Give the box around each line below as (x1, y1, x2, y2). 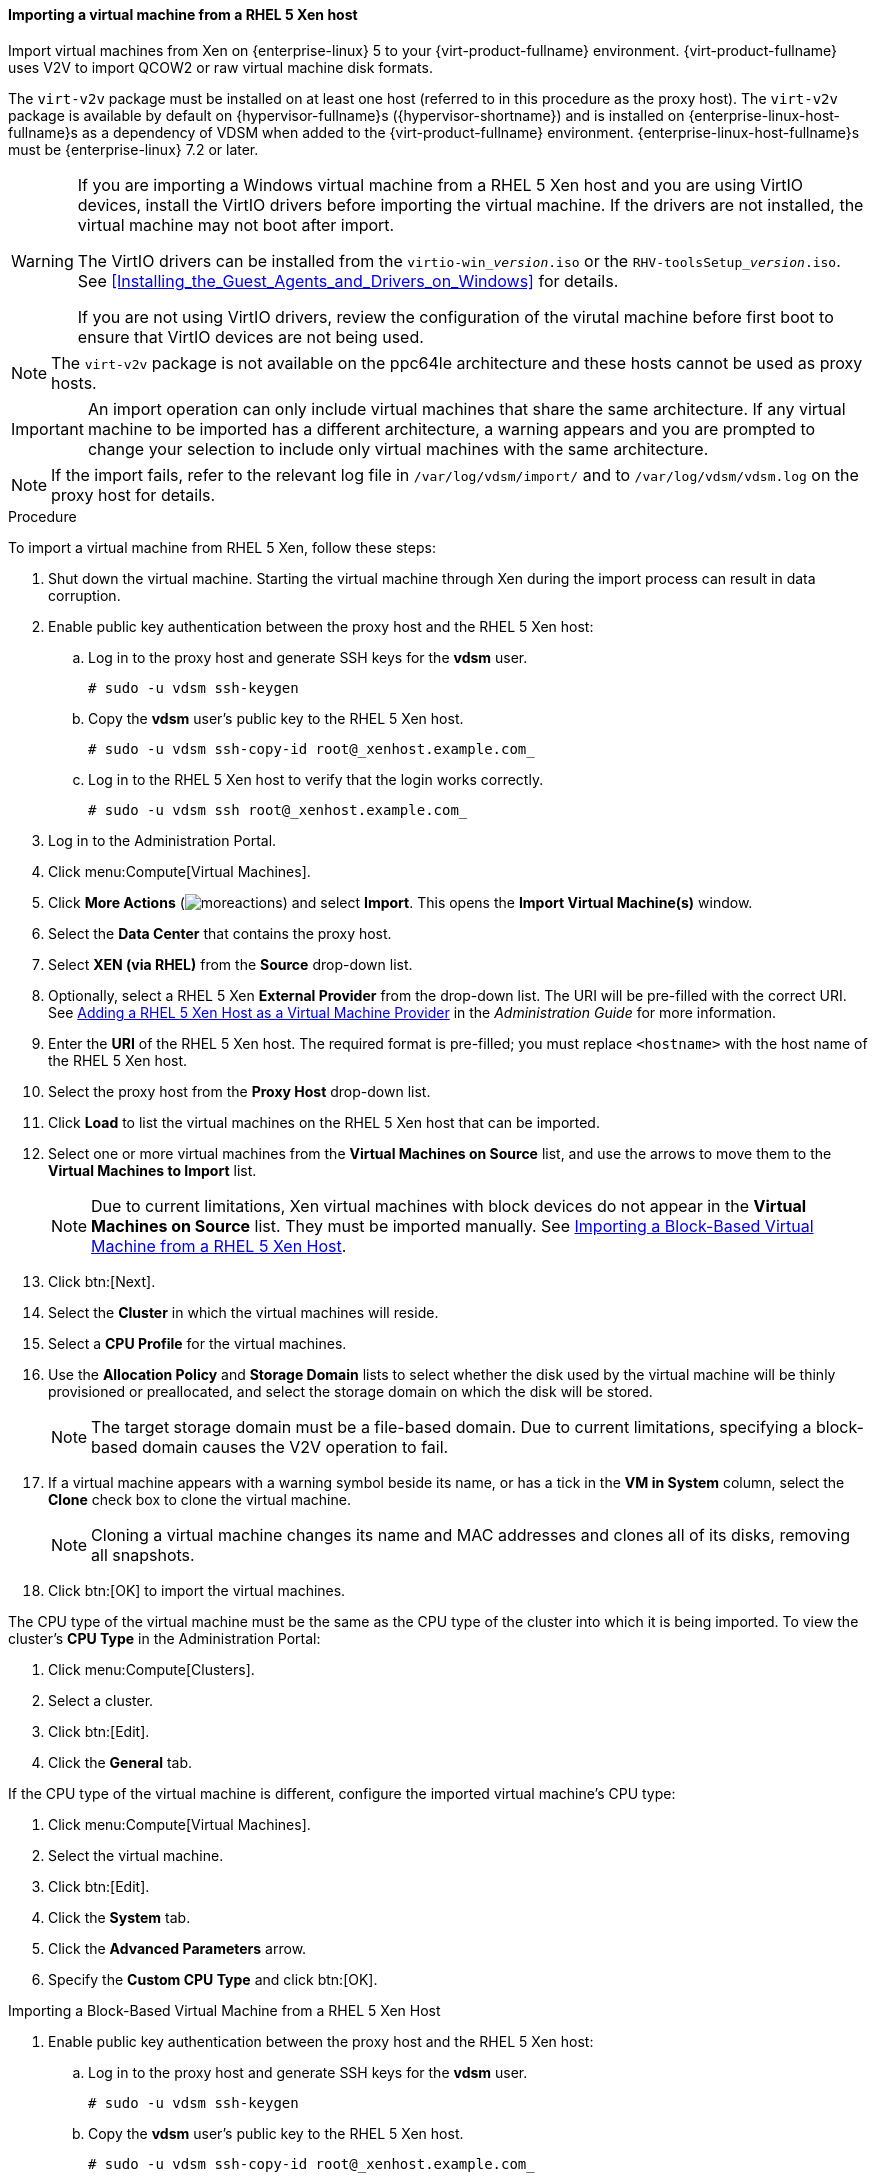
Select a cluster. (48, 1691, 154, 1709)
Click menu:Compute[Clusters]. (48, 1660, 255, 1678)
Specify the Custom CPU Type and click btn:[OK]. (48, 1970, 378, 1988)
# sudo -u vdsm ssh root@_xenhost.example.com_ (88, 801, 468, 818)
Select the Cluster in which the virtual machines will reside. (48, 1303, 439, 1321)
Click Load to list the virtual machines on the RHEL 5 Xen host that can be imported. (48, 1113, 600, 1131)
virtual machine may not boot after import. (77, 214, 395, 235)
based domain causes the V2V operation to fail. (91, 1436, 449, 1457)
